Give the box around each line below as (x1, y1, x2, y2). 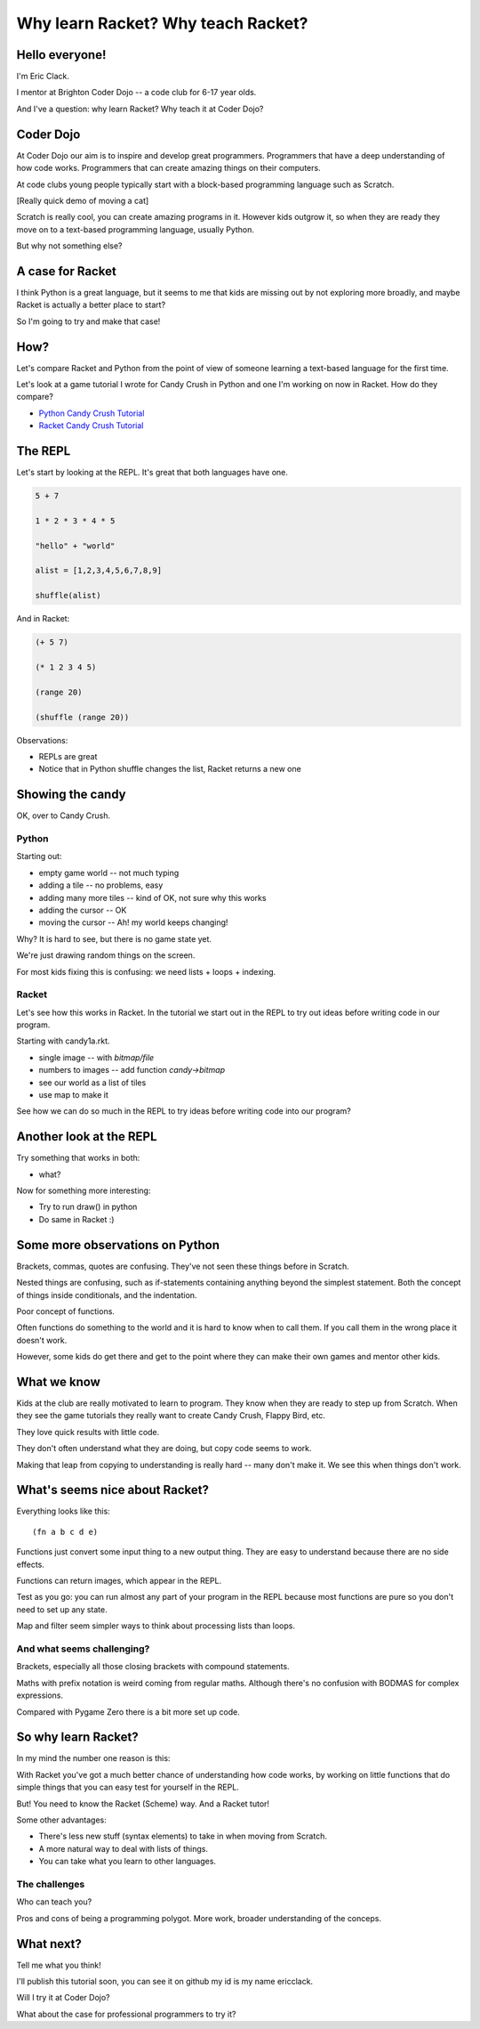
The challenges (16, 1878, 85, 1890)
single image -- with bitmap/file (38, 1051, 155, 1063)
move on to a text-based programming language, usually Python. (16, 223, 255, 235)
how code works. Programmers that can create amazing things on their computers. (16, 163, 321, 174)
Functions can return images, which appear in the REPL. (16, 1576, 222, 1587)
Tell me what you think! (16, 1960, 101, 1970)
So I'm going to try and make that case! (16, 316, 161, 327)
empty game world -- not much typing (38, 867, 180, 878)
